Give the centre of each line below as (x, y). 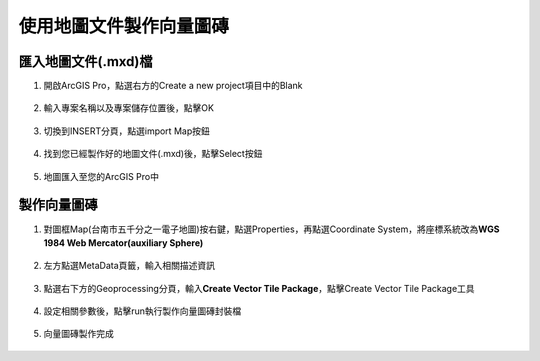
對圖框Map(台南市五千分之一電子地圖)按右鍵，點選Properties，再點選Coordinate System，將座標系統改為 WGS (271, 229)
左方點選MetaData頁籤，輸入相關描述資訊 (129, 266)
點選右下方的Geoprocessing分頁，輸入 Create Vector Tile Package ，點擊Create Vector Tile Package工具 (259, 288)
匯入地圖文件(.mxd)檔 (86, 61)
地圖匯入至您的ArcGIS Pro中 (101, 176)
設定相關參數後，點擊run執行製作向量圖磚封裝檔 (142, 311)
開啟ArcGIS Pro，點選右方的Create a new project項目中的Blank (173, 86)
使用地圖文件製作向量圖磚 (124, 26)
